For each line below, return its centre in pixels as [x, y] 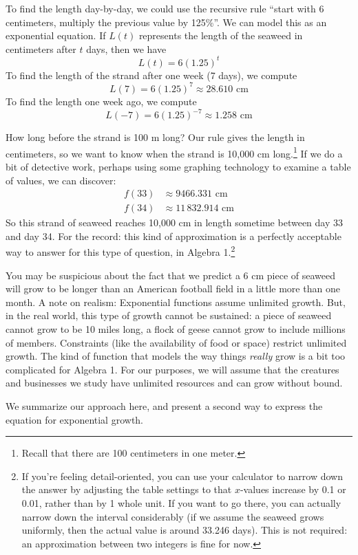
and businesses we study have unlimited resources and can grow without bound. [174, 383]
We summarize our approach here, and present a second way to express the [164, 405]
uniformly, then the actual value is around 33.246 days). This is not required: [185, 530]
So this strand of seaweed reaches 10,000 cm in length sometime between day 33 [174, 222]
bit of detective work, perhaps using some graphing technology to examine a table [178, 166]
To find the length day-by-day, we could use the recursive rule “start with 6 [165, 8]
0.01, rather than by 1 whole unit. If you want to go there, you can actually [181, 502]
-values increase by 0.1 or [293, 489]
